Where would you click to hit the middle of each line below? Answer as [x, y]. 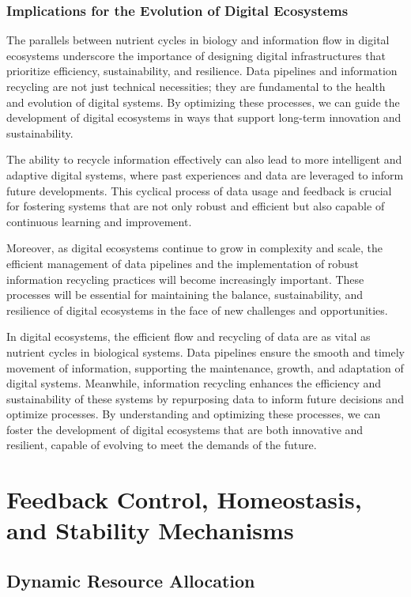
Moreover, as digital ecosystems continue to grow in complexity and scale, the [195, 248]
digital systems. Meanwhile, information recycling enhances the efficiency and [194, 383]
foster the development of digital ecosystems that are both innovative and [185, 429]
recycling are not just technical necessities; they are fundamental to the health [196, 86]
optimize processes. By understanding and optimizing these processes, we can [194, 414]
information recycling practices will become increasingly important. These [185, 279]
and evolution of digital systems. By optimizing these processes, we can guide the [203, 102]
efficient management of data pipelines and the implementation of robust [183, 263]
